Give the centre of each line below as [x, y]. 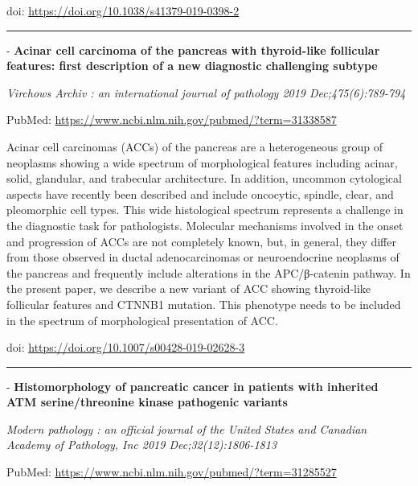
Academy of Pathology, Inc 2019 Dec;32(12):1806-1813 [142, 445]
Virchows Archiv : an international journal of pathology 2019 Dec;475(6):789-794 [206, 92]
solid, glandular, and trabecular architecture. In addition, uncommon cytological [204, 178]
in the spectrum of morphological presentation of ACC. [142, 320]
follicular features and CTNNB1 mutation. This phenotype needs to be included [204, 304]
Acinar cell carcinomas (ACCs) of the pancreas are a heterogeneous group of [195, 146]
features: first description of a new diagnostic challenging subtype [192, 66]
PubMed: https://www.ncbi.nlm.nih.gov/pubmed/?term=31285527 [172, 472]
